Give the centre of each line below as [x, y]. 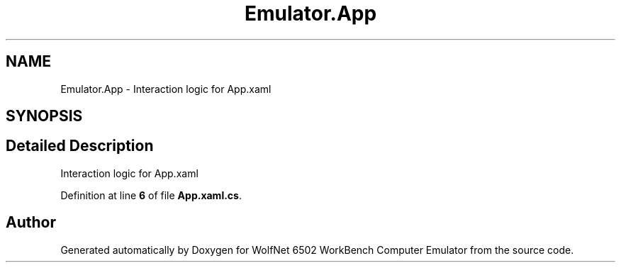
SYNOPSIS [44, 116]
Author [31, 223]
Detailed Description [80, 146]
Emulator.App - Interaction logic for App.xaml [166, 89]
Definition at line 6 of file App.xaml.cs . [151, 195]
